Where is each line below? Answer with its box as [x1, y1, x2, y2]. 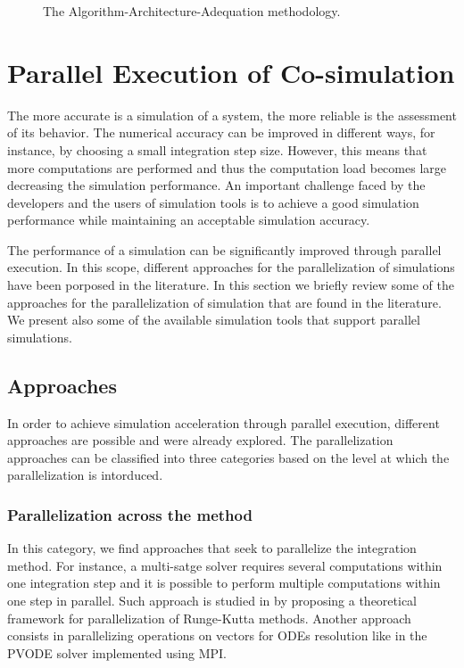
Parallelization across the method [7, 503, 253, 525]
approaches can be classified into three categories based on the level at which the [7, 448, 450, 466]
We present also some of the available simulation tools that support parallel [7, 310, 420, 329]
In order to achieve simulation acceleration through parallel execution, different [7, 413, 440, 432]
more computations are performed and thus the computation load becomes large [7, 158, 446, 177]
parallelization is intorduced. [7, 466, 163, 484]
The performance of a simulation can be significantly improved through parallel [7, 240, 442, 259]
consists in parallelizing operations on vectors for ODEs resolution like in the [7, 626, 427, 645]
